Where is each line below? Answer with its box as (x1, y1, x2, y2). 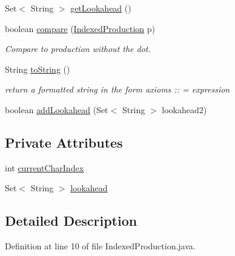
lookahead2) (162, 103, 207, 116)
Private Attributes (5, 133, 123, 151)
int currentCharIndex (5, 161, 84, 174)
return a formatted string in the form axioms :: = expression (5, 83, 230, 96)
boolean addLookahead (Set (5, 103, 108, 116)
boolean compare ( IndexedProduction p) (5, 22, 156, 34)
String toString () (5, 62, 70, 75)
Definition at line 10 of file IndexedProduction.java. (5, 240, 196, 252)
